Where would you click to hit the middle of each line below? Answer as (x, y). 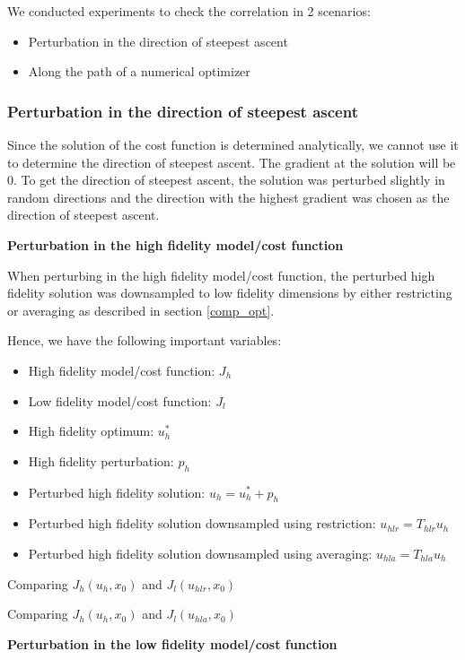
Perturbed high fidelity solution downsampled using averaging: (200, 553)
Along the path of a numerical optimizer (139, 71)
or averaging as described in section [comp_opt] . (141, 310)
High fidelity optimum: (91, 431)
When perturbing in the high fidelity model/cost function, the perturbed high (221, 275)
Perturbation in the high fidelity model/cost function (175, 244)
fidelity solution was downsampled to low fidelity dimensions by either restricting (230, 293)
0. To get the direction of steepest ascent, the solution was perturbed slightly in (226, 180)
